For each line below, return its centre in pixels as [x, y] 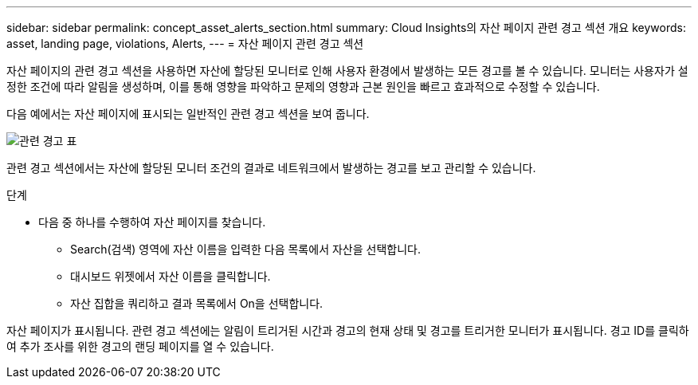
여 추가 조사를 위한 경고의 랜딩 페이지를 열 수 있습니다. [140, 346]
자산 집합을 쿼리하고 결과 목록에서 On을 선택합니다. [197, 303]
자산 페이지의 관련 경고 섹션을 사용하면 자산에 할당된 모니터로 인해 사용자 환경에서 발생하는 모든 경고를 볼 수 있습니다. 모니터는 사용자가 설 [347, 71]
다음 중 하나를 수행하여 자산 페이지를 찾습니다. [152, 222]
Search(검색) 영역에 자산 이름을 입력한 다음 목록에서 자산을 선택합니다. [245, 249]
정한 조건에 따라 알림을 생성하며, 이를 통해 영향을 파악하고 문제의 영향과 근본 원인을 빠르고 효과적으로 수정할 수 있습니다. [303, 86]
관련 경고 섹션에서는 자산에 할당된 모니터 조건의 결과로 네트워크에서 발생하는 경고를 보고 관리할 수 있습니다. [271, 168]
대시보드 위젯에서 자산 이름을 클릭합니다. [171, 276]
